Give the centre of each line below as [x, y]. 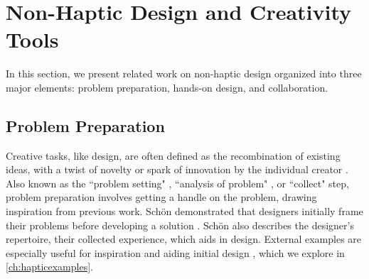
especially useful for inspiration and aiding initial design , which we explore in [175, 252]
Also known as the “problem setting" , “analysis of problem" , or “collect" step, [177, 183]
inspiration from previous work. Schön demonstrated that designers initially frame [184, 211]
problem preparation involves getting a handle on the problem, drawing [161, 197]
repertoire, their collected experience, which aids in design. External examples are [184, 239]
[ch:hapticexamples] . [49, 267]
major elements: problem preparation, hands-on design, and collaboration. [167, 87]
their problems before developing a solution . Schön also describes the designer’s [180, 225]
